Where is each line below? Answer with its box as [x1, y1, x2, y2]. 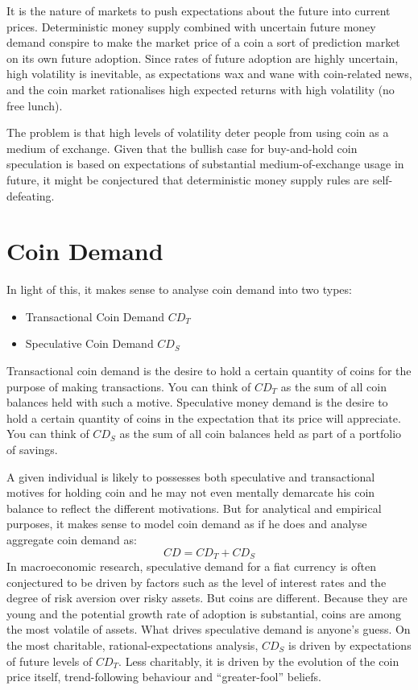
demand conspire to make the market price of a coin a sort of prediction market [6, 34, 400, 51]
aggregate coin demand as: [6, 531, 137, 547]
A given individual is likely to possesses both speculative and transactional [6, 468, 375, 485]
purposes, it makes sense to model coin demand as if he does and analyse [6, 515, 367, 532]
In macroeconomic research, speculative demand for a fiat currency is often [6, 558, 376, 575]
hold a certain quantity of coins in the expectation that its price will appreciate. [6, 409, 401, 426]
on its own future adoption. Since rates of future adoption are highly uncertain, [6, 49, 399, 66]
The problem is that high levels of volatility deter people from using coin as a [6, 124, 389, 141]
